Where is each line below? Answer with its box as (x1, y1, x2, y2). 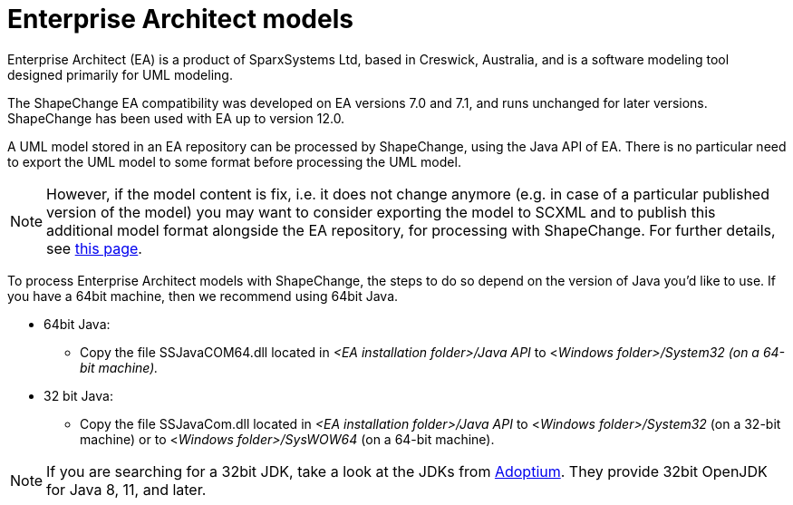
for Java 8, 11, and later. (46, 480, 207, 499)
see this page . (46, 238, 142, 257)
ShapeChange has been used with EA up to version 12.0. (7, 110, 345, 126)
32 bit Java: (44, 387, 113, 403)
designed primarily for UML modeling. (7, 66, 233, 83)
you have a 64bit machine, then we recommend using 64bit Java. (7, 287, 399, 304)
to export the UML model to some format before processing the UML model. (7, 153, 461, 170)
